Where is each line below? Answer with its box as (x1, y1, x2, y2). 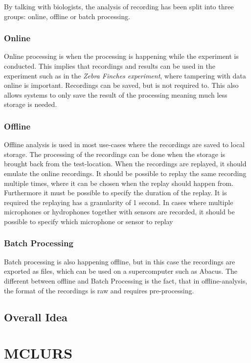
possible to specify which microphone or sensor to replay (4, 216, 173, 226)
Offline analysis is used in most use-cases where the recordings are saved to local (4, 139, 245, 150)
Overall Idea (4, 309, 68, 324)
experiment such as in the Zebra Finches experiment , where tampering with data (4, 70, 246, 80)
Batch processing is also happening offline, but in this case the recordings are (4, 256, 235, 266)
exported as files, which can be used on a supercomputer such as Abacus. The (4, 266, 238, 276)
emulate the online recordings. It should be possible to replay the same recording (4, 168, 247, 178)
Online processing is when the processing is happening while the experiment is (4, 51, 239, 61)
